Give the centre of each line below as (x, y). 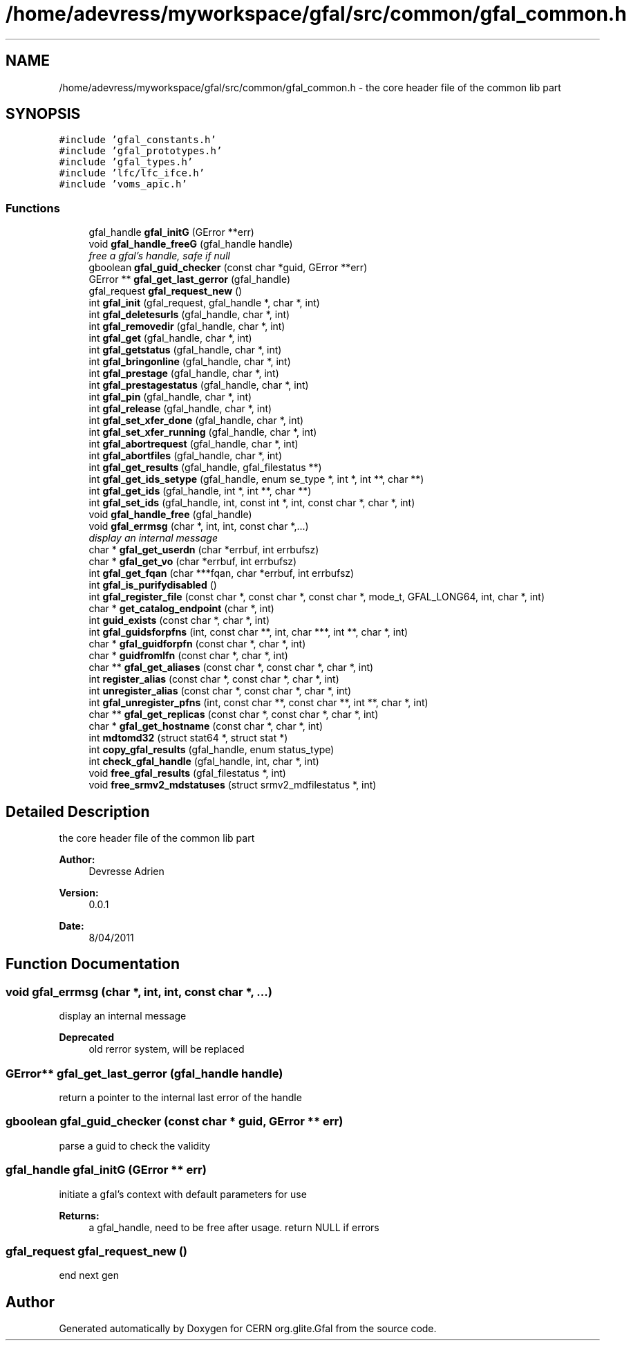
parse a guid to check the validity (135, 1145)
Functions (33, 208)
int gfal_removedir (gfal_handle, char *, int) (187, 326)
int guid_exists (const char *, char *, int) (179, 620)
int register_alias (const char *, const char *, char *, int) (214, 679)
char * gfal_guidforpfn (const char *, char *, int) (197, 644)
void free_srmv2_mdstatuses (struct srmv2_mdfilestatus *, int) (233, 785)
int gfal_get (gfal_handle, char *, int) (170, 338)
